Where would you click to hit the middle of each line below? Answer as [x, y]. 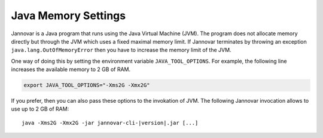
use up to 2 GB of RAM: [40, 109]
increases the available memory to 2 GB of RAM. [71, 69]
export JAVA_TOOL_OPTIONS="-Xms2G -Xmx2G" [87, 85]
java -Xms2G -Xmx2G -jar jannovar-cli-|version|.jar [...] [110, 123]
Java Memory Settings [68, 16]
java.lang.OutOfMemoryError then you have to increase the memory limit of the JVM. [121, 50]
